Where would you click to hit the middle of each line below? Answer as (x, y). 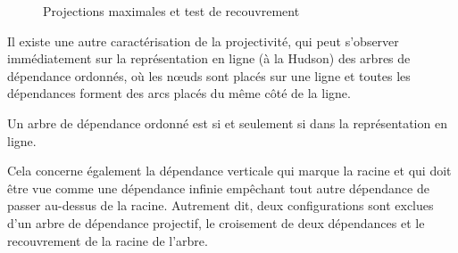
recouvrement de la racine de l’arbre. (108, 240)
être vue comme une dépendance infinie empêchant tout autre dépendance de (218, 188)
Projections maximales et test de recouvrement (171, 11)
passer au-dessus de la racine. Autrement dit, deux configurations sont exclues (221, 205)
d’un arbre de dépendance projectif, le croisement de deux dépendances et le (216, 222)
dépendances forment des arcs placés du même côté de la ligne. (179, 93)
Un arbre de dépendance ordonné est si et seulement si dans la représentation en (227, 122)
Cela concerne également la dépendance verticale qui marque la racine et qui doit (229, 171)
